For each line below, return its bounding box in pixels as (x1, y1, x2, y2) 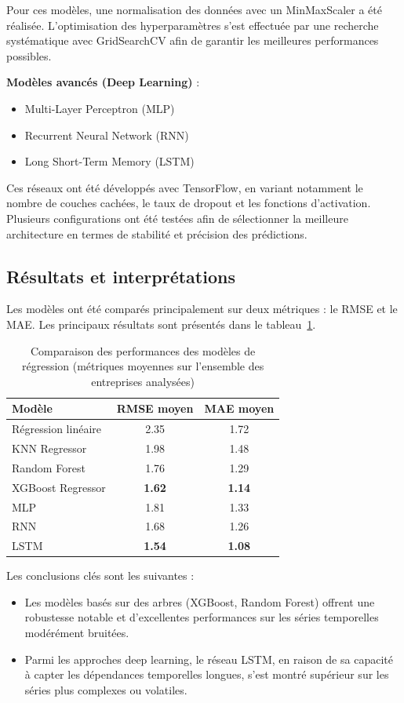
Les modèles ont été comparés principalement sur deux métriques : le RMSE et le (6, 301, 398, 317)
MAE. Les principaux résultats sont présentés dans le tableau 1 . (6, 315, 316, 332)
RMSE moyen (116, 400, 194, 417)
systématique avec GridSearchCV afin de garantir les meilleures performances (6, 32, 379, 49)
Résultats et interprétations (6, 264, 235, 288)
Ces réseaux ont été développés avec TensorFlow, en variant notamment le (6, 179, 363, 195)
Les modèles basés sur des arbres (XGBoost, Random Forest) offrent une (24, 593, 375, 610)
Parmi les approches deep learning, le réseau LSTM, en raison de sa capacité (24, 650, 393, 667)
